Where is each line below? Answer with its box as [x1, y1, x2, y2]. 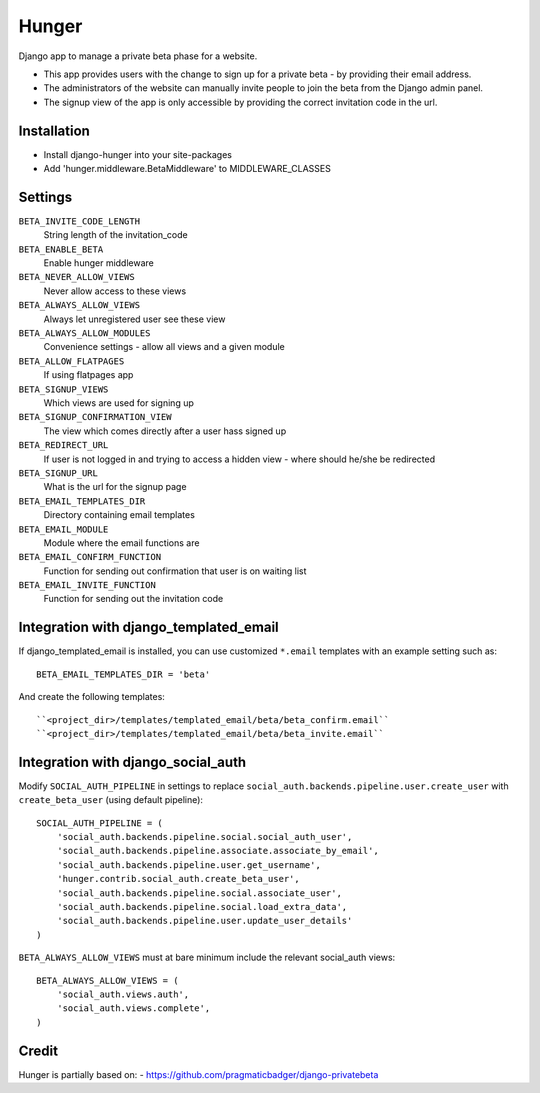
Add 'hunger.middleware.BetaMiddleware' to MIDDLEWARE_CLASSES [43, 163, 332, 175]
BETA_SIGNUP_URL [18, 467, 99, 479]
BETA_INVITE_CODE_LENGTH [18, 215, 140, 227]
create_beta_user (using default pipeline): [18, 794, 204, 806]
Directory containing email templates [43, 509, 195, 521]
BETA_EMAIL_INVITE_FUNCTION [18, 580, 157, 591]
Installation [18, 122, 90, 139]
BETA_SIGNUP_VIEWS [18, 383, 109, 395]
